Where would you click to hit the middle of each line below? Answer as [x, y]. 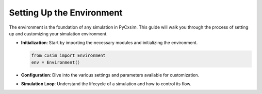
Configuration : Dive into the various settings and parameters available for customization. [110, 75]
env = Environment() [56, 62]
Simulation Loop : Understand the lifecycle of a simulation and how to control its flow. [106, 84]
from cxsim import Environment [69, 55]
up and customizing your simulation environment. [58, 33]
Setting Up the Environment [66, 13]
